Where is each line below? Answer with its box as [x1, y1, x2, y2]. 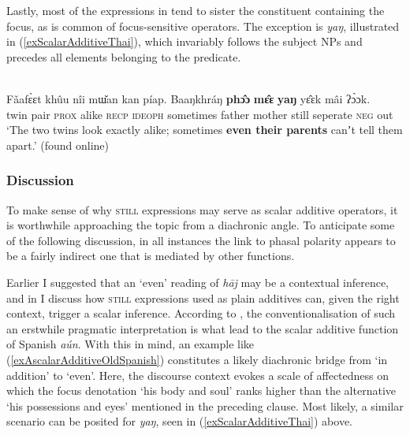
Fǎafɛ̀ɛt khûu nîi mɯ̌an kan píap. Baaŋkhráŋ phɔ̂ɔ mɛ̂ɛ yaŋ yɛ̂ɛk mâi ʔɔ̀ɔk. [6, 90, 371, 106]
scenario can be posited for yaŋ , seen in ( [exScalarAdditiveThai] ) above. [6, 413, 352, 429]
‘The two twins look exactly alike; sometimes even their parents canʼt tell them [6, 121, 403, 138]
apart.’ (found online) [6, 136, 109, 153]
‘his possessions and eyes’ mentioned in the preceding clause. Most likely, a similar [6, 397, 404, 414]
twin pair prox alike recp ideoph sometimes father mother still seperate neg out [6, 106, 393, 122]
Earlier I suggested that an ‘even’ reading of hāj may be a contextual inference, [6, 273, 389, 290]
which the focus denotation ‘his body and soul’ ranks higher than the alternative [6, 382, 397, 399]
